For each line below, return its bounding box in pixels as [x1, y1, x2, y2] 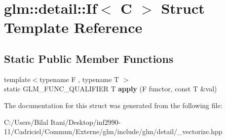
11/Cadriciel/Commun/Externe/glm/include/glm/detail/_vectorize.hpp [4, 126, 223, 137]
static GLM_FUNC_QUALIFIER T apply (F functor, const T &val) [4, 84, 217, 94]
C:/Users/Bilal [4, 116, 48, 127]
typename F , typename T [39, 74, 119, 84]
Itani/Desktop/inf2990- [50, 116, 121, 127]
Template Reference [4, 17, 143, 37]
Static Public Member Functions [4, 51, 174, 66]
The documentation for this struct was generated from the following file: [4, 100, 223, 110]
